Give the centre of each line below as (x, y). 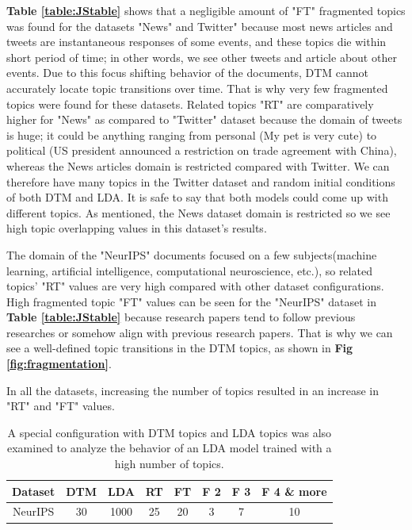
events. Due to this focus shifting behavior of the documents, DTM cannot (187, 73)
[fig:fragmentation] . (59, 364)
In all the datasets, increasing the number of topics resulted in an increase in (193, 390)
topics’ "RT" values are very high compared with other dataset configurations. (195, 286)
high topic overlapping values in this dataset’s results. (137, 228)
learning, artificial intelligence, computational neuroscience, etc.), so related (189, 270)
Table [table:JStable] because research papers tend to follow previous (181, 317)
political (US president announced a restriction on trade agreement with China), (202, 150)
